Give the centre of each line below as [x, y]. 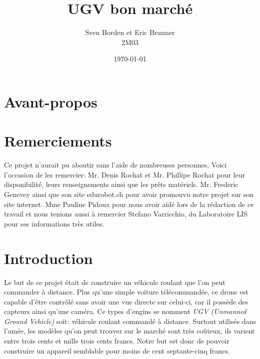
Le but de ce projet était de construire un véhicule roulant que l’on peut [115, 282]
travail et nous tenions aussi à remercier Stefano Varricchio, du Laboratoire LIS [126, 214]
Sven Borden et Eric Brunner [130, 32]
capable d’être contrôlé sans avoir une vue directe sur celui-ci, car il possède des [126, 301]
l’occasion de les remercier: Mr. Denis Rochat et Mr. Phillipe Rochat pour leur [124, 174]
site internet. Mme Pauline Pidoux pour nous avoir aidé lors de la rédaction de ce [129, 204]
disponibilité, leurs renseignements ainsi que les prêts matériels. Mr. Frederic [121, 184]
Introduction [48, 258]
